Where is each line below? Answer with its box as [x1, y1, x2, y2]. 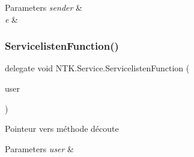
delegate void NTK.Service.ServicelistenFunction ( [5, 62, 190, 74]
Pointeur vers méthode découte [5, 122, 119, 135]
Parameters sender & [5, 1, 82, 13]
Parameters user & [5, 142, 74, 155]
